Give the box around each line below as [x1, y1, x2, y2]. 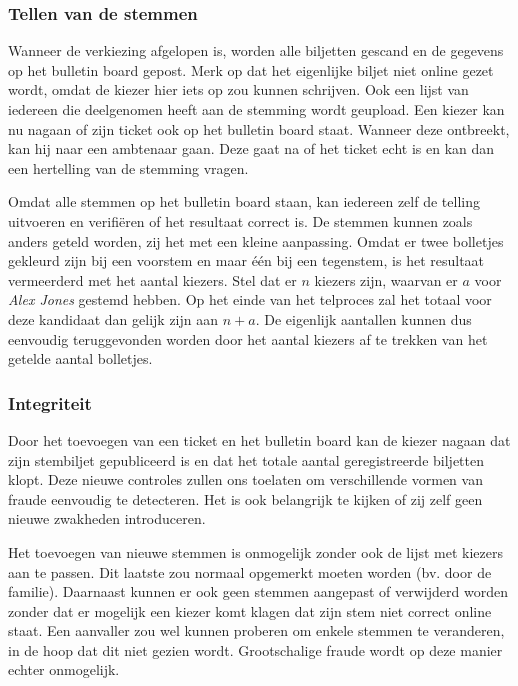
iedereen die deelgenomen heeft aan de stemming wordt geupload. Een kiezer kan [8, 99, 505, 119]
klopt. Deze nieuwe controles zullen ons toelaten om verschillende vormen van [8, 469, 483, 490]
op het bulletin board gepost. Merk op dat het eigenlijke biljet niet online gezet [8, 59, 494, 80]
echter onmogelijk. [8, 659, 120, 680]
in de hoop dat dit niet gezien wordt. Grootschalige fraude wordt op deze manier [8, 639, 503, 660]
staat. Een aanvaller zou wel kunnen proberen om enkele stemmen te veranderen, [8, 620, 505, 641]
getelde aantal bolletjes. [8, 348, 153, 369]
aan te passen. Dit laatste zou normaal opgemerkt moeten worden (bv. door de [8, 561, 492, 582]
